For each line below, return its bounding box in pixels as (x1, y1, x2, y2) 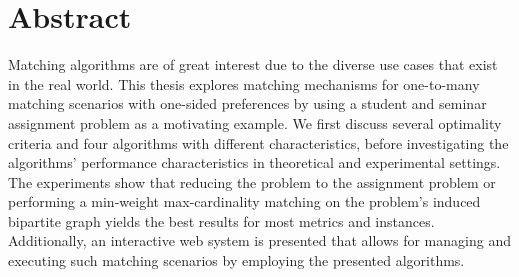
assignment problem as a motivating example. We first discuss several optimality (8, 112, 502, 133)
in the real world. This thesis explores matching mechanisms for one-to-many (8, 73, 480, 94)
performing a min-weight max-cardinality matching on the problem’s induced (8, 191, 481, 212)
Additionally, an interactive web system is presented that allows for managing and (8, 230, 511, 251)
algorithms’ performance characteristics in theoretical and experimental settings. (8, 152, 501, 173)
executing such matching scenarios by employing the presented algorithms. (8, 250, 465, 271)
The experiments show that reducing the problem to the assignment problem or (8, 171, 496, 192)
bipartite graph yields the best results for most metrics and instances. (8, 210, 435, 231)
